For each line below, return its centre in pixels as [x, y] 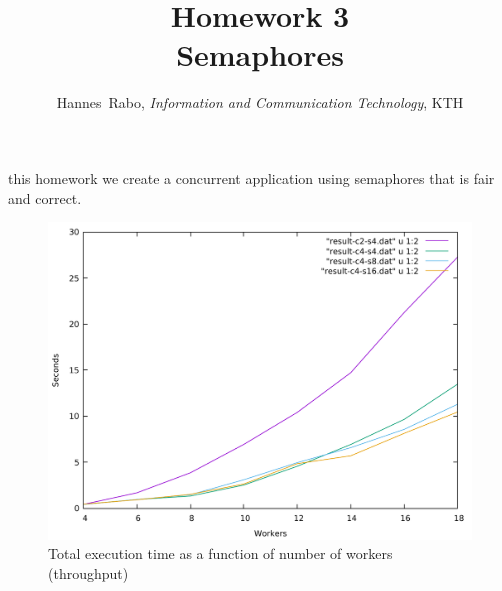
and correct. [45, 197]
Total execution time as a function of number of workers [220, 553]
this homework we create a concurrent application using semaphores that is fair [251, 177]
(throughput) [88, 572]
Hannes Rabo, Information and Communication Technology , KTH [260, 102]
